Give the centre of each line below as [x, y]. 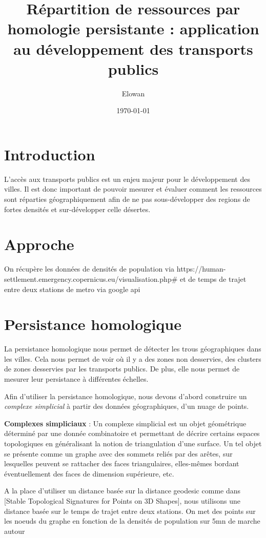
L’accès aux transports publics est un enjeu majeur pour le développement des [127, 179]
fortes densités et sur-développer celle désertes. [77, 209]
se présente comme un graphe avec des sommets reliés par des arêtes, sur [118, 453]
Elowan [133, 93]
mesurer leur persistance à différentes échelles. [76, 379]
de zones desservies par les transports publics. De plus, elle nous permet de [122, 369]
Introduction [50, 154]
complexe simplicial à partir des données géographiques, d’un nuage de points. [127, 406]
